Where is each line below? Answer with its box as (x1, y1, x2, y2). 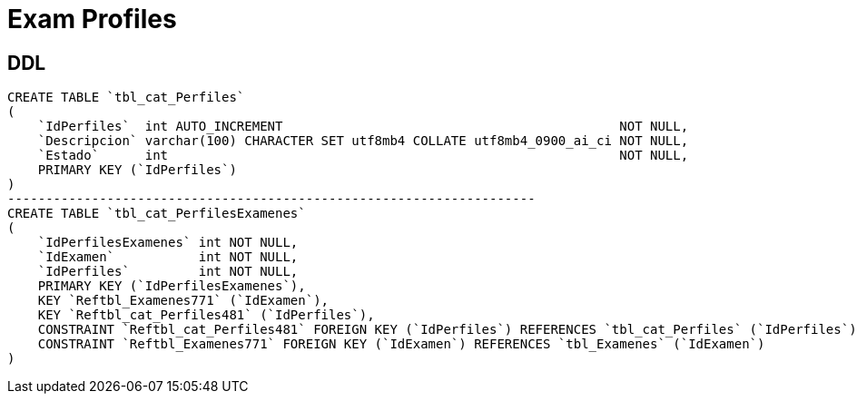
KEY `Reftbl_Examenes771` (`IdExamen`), (37, 293, 330, 308)
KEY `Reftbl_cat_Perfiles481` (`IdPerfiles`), (37, 308, 375, 323)
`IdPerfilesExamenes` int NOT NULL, (37, 235, 299, 250)
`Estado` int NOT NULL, (37, 148, 689, 163)
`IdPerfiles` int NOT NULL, (37, 264, 299, 279)
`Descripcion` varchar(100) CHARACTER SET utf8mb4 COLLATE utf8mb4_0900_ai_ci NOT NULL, (37, 133, 689, 149)
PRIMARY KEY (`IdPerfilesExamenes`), (37, 279, 306, 294)
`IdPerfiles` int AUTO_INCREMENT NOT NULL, (37, 119, 689, 134)
